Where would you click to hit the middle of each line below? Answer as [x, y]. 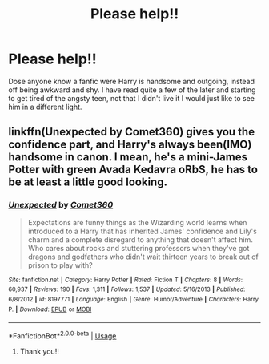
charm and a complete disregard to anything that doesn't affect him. [141, 239]
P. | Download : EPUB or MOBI [50, 309]
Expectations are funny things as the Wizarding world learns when [137, 222]
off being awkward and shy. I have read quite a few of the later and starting [132, 90]
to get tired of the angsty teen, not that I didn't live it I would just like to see [131, 98]
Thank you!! [40, 351]
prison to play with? [60, 265]
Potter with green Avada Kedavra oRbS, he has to [133, 170]
